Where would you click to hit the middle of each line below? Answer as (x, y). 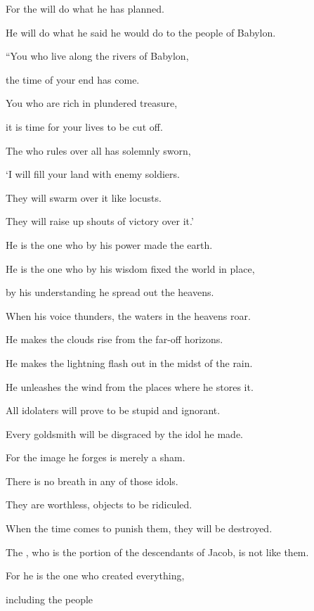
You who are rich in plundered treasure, (92, 103)
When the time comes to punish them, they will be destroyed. (139, 528)
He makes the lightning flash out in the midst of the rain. (129, 362)
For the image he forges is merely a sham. (96, 457)
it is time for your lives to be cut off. (84, 126)
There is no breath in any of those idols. (92, 481)
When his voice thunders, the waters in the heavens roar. (128, 315)
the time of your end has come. (73, 79)
